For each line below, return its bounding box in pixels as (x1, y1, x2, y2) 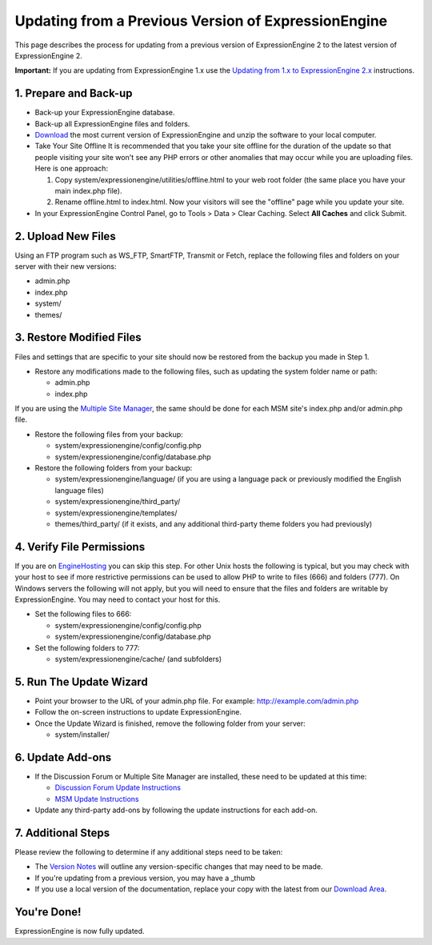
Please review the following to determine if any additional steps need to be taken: (14, 847, 283, 857)
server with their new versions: (14, 262, 117, 271)
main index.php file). (54, 186, 122, 195)
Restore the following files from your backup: (34, 429, 183, 439)
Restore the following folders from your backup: (34, 463, 193, 473)
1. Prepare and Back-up (14, 86, 133, 100)
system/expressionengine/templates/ (54, 508, 178, 518)
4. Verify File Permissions (14, 540, 146, 554)
